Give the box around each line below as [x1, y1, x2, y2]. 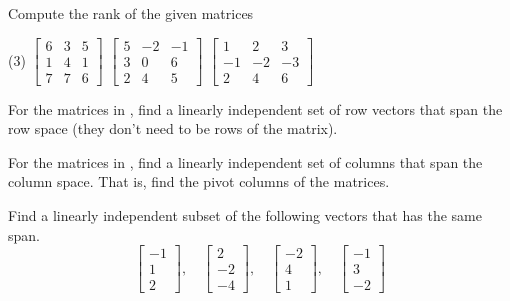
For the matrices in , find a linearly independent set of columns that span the [8, 151, 483, 172]
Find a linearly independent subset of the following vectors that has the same [8, 205, 482, 226]
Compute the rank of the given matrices [8, 3, 254, 23]
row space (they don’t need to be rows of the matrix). [8, 118, 338, 139]
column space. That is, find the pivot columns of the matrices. [8, 171, 390, 192]
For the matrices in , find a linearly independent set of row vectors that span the [8, 98, 503, 119]
